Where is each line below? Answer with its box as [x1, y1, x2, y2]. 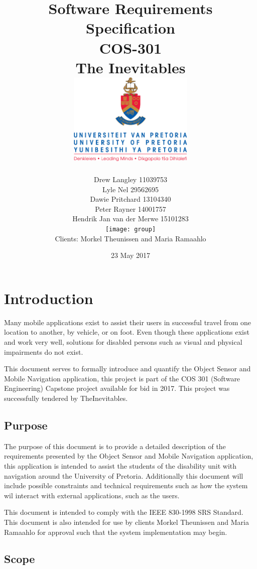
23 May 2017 [110, 250, 151, 260]
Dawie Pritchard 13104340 [90, 194, 171, 204]
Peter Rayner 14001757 [95, 203, 166, 214]
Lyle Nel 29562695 [102, 184, 159, 194]
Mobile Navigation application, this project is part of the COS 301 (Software [4, 373, 240, 383]
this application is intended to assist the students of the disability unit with [4, 460, 237, 471]
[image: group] [105, 226, 156, 233]
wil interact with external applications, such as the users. [4, 490, 180, 500]
